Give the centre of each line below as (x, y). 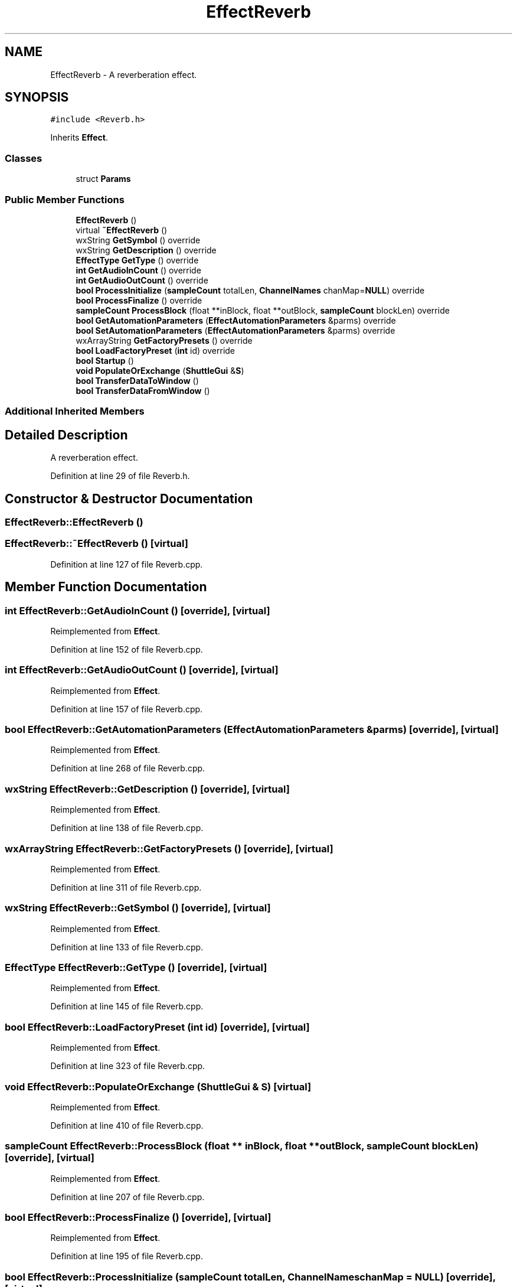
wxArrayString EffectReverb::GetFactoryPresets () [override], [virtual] (169, 848)
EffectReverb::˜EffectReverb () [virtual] (96, 544)
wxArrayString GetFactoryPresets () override (164, 340)
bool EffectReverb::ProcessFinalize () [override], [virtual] (138, 1218)
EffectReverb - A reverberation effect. (124, 74)
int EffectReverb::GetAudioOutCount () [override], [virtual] (142, 670)
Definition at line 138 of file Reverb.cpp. (127, 828)
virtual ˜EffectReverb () (122, 230)
